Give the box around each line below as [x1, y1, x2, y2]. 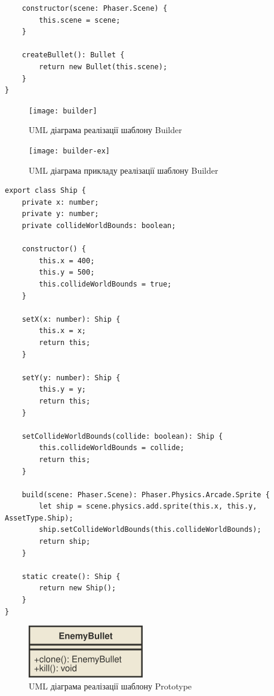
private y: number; [21, 210, 99, 218]
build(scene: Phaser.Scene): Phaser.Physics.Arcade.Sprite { [21, 490, 270, 499]
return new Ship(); [39, 584, 116, 593]
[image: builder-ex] [29, 147, 110, 155]
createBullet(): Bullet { [21, 51, 125, 60]
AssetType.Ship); [5, 513, 73, 522]
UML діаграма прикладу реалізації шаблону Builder [29, 164, 218, 176]
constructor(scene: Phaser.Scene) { [21, 4, 168, 13]
